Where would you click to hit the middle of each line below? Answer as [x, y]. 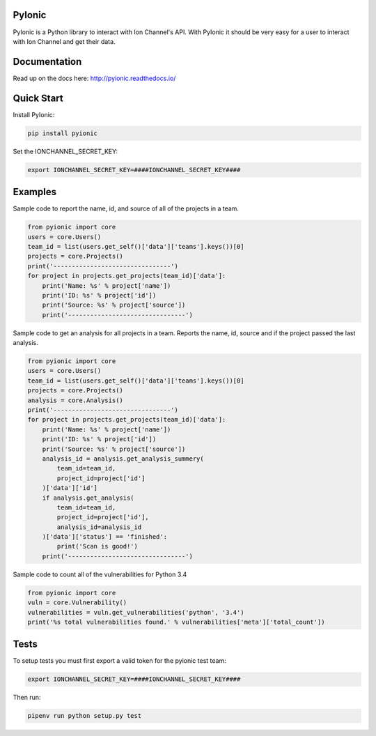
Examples [35, 192]
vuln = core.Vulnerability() [77, 603]
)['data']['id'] [70, 488]
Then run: [27, 698]
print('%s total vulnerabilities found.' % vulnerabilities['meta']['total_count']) [176, 622]
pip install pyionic [62, 133]
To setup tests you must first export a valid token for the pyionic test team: [119, 661]
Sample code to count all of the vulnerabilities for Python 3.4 [100, 574]
